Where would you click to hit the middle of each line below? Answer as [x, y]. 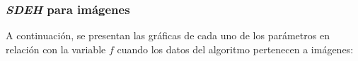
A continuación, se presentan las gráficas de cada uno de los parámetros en [168, 35]
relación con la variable [56, 49]
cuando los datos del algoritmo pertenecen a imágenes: [235, 49]
